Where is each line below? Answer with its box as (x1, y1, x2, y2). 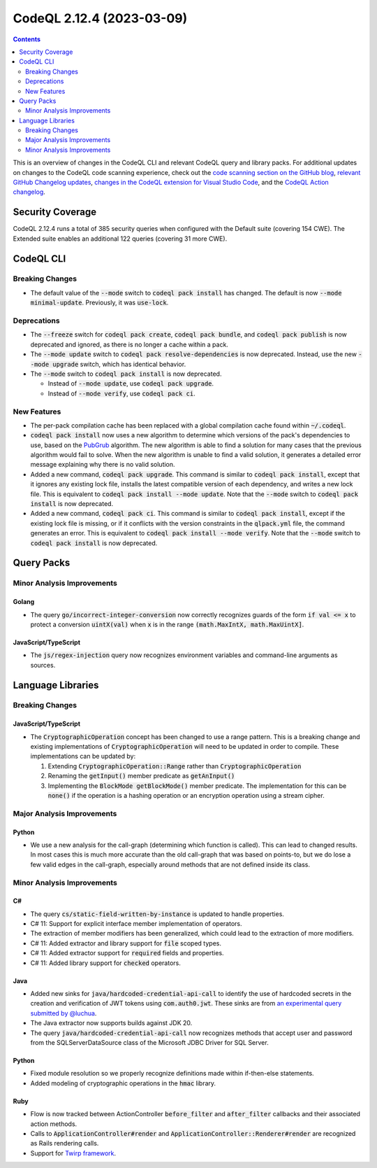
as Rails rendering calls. (30, 1139, 99, 1148)
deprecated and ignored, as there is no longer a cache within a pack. (30, 340, 228, 349)
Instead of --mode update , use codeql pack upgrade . (47, 379, 214, 388)
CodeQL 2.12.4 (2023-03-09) (13, 10, 188, 26)
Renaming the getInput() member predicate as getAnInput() (47, 772, 235, 780)
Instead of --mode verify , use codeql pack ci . (47, 389, 195, 397)
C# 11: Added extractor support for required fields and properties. (30, 949, 224, 957)
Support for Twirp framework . (30, 1148, 117, 1158)
